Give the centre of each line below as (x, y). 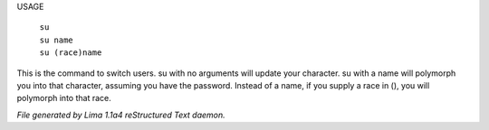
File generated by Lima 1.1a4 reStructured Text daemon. (121, 115)
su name (57, 40)
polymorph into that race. (64, 98)
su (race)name (71, 53)
